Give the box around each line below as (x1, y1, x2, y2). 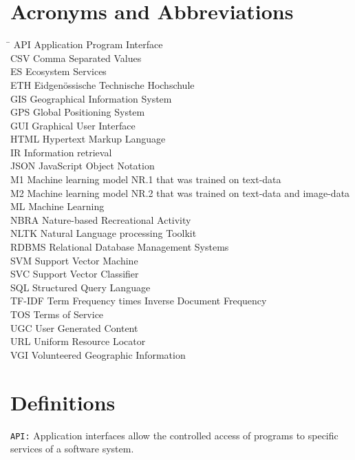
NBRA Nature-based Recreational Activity (10, 212, 191, 227)
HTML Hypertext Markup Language (10, 132, 166, 146)
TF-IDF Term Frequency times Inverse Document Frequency (10, 293, 267, 308)
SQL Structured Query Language (10, 280, 151, 294)
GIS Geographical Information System (10, 91, 172, 105)
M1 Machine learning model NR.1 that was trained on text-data (10, 172, 281, 187)
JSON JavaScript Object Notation (10, 158, 155, 173)
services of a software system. (10, 441, 134, 456)
